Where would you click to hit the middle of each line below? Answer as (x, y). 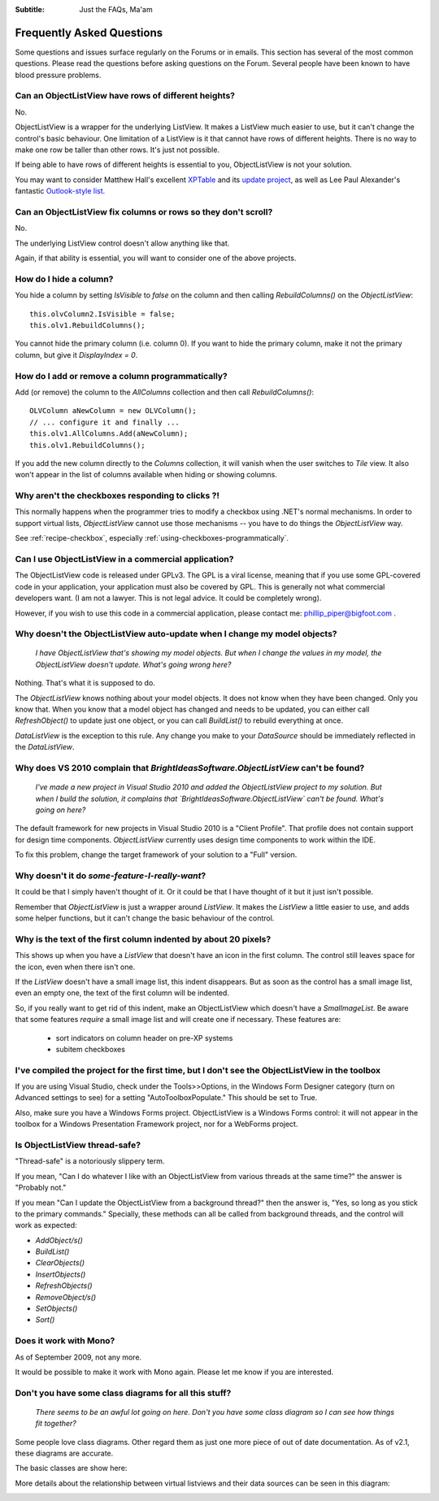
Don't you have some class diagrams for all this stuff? (123, 1393)
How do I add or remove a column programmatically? (121, 376)
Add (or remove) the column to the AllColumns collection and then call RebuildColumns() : (165, 392)
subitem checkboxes (91, 1049)
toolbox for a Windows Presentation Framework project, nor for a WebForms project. (156, 1124)
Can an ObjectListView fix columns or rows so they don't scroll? (144, 211)
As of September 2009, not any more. (78, 1357)
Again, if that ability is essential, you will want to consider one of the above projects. (156, 258)
